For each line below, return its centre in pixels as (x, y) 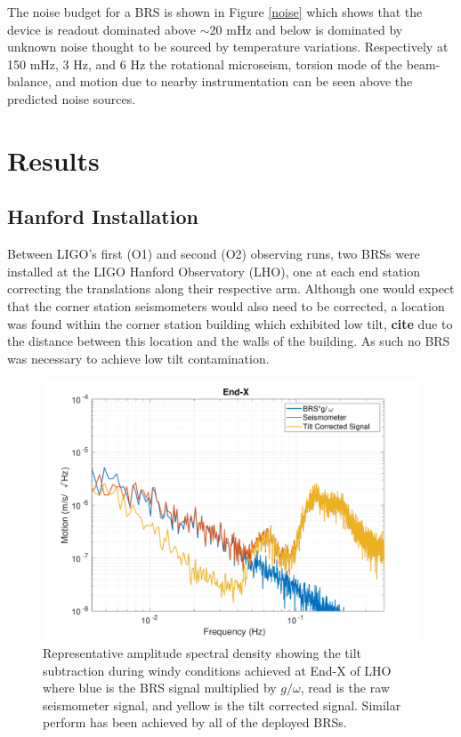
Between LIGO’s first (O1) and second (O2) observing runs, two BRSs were (214, 254)
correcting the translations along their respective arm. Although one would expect (231, 288)
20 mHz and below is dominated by (306, 29)
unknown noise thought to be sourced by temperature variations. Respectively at (228, 47)
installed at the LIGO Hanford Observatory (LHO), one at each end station (214, 271)
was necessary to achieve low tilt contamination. (138, 358)
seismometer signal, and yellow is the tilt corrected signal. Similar (222, 705)
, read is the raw (345, 688)
